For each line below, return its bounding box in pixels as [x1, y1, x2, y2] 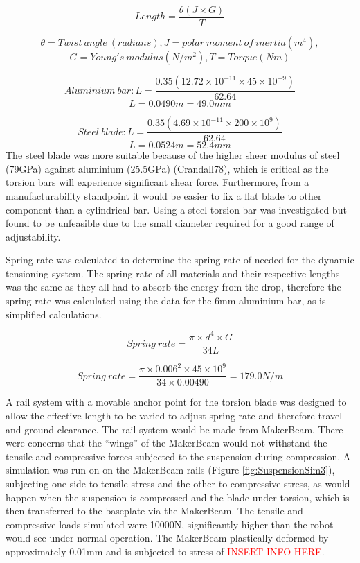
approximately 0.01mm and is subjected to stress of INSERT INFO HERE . [6, 544, 325, 558]
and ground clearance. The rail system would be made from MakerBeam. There [6, 422, 343, 436]
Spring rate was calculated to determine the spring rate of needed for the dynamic [6, 252, 354, 267]
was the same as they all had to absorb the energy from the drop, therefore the [6, 279, 341, 294]
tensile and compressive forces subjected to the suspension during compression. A [6, 449, 351, 463]
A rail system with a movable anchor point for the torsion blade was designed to [6, 395, 347, 409]
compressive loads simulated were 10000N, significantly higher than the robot [6, 517, 334, 531]
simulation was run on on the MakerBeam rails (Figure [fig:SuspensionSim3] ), [6, 462, 335, 477]
